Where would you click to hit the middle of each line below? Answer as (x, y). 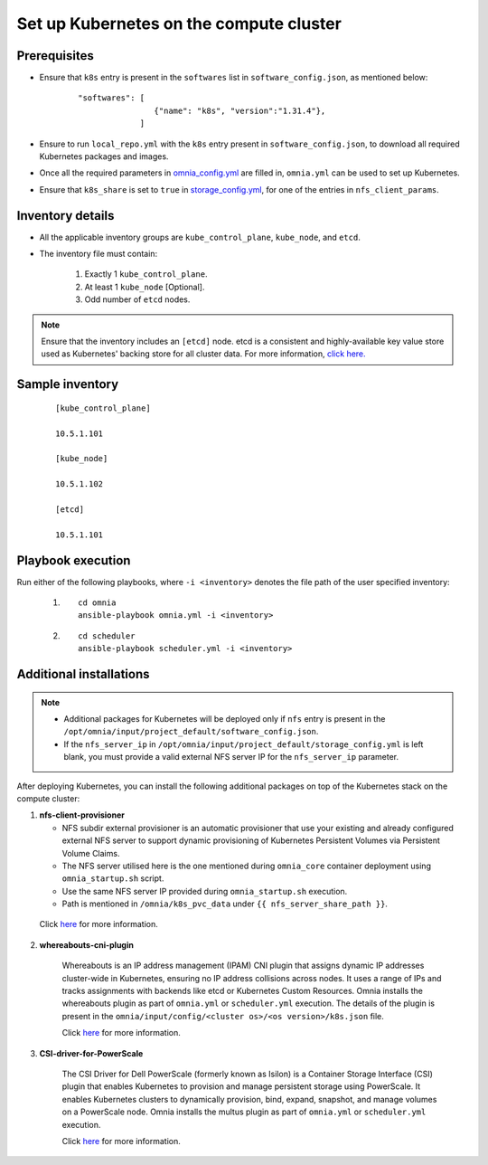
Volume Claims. (91, 853)
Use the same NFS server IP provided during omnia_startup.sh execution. (205, 891)
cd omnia (97, 603)
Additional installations (83, 674)
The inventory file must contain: (99, 254)
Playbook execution (74, 560)
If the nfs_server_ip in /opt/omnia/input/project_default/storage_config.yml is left (244, 744)
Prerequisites (55, 56)
